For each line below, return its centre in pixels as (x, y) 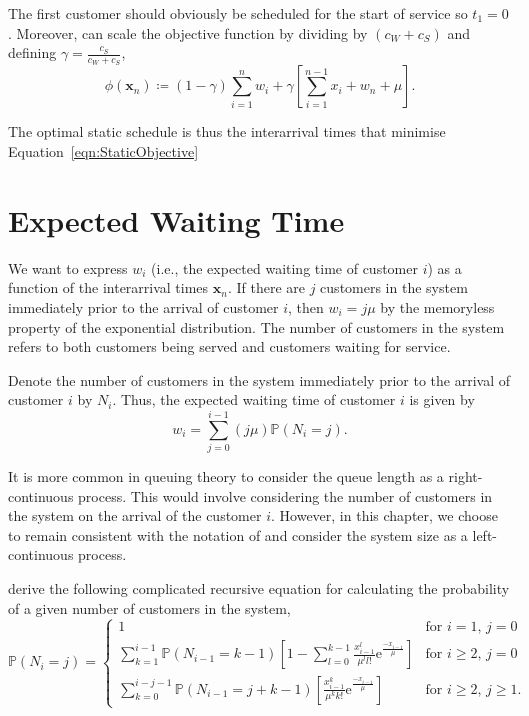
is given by (442, 399)
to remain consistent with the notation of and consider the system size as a (238, 534)
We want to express (68, 267)
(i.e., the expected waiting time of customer (284, 267)
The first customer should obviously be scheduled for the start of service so (238, 13)
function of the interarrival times (108, 287)
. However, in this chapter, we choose (384, 515)
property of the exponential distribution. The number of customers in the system (256, 326)
